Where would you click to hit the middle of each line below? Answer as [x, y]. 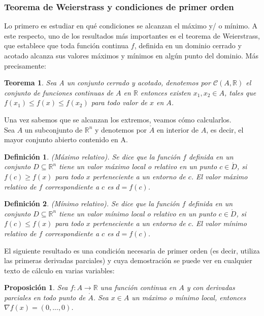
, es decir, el [225, 129]
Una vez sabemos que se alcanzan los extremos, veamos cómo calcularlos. [118, 119]
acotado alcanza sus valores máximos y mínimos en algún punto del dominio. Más [131, 55]
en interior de [178, 129]
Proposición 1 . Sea [36, 287]
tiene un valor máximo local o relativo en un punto [138, 166]
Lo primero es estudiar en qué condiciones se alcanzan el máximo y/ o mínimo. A [131, 26]
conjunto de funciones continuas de [59, 92]
